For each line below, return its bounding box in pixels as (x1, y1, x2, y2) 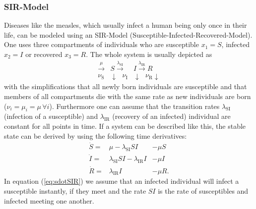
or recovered (25, 49, 63, 59)
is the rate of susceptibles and (158, 185, 249, 196)
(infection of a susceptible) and (4, 111, 98, 121)
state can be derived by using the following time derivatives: (4, 130, 187, 141)
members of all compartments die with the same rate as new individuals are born (4, 91, 251, 101)
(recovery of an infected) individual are (112, 111, 231, 121)
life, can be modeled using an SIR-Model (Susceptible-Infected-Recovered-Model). (4, 29, 253, 40)
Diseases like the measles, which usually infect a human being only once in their (4, 20, 247, 30)
